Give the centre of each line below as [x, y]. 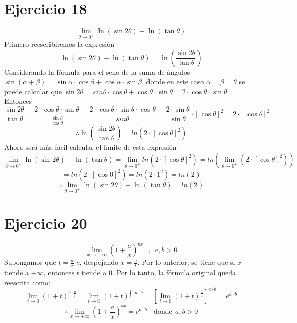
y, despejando [97, 262]
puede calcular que [33, 91]
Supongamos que [30, 262]
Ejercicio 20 [46, 222]
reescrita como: [27, 282]
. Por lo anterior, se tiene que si [186, 262]
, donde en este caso [173, 82]
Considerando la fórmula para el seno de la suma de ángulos [97, 71]
